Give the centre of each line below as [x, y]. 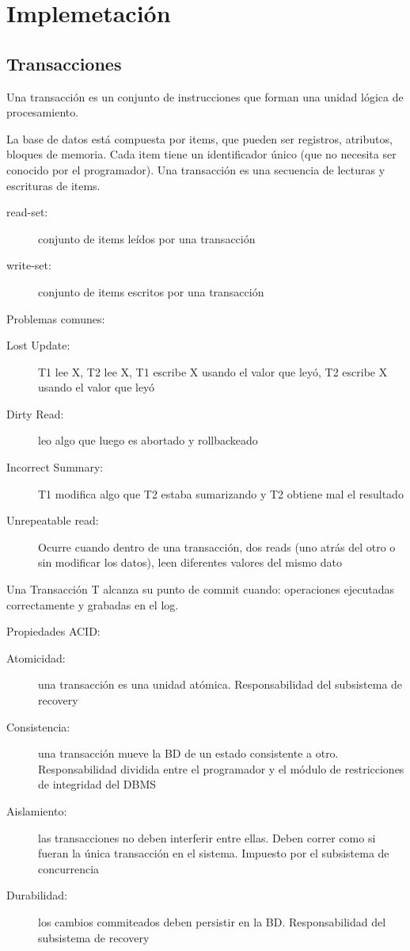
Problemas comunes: [56, 318]
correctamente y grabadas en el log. [93, 604]
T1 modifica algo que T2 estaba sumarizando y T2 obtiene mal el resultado [221, 493]
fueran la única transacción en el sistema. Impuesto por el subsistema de [214, 853]
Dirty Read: [35, 413]
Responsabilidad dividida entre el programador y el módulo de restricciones [221, 768]
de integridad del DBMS [97, 784]
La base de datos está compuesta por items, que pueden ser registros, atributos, [199, 138]
